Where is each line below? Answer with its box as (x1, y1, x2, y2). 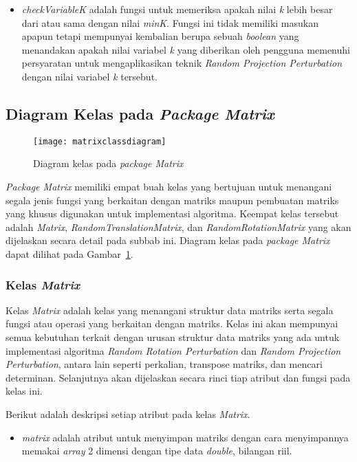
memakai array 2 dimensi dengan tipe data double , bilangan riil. (21, 443, 292, 458)
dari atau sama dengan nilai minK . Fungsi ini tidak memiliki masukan (21, 15, 318, 30)
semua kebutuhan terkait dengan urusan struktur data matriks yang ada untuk (6, 329, 340, 344)
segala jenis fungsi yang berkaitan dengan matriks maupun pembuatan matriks (6, 192, 339, 207)
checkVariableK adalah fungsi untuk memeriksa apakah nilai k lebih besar (21, 2, 333, 16)
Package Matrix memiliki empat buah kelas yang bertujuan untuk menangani (6, 179, 332, 194)
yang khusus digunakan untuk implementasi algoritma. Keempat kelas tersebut (6, 206, 339, 221)
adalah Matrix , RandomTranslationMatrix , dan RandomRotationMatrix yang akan (6, 219, 351, 234)
